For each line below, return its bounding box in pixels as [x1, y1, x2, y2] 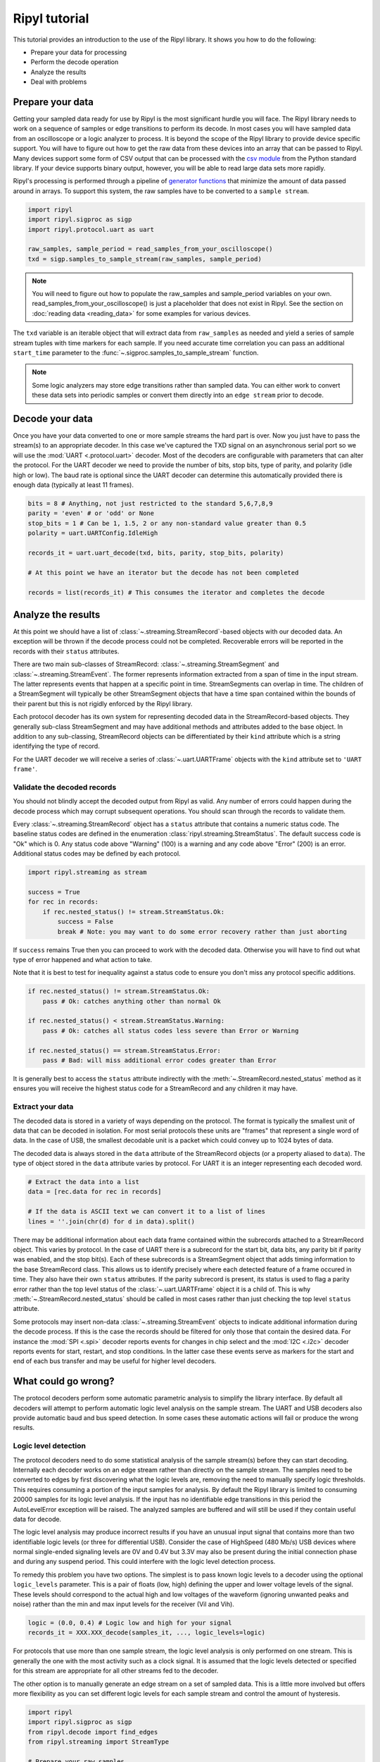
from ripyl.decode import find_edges [27, 1727, 158, 1736]
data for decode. [13, 1515, 62, 1523]
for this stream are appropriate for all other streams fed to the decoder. [13, 1667, 219, 1675]
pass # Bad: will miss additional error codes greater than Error [42, 1056, 277, 1064]
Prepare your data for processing [30, 48, 127, 56]
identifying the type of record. [13, 742, 100, 751]
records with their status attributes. [13, 647, 120, 655]
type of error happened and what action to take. [13, 955, 153, 963]
